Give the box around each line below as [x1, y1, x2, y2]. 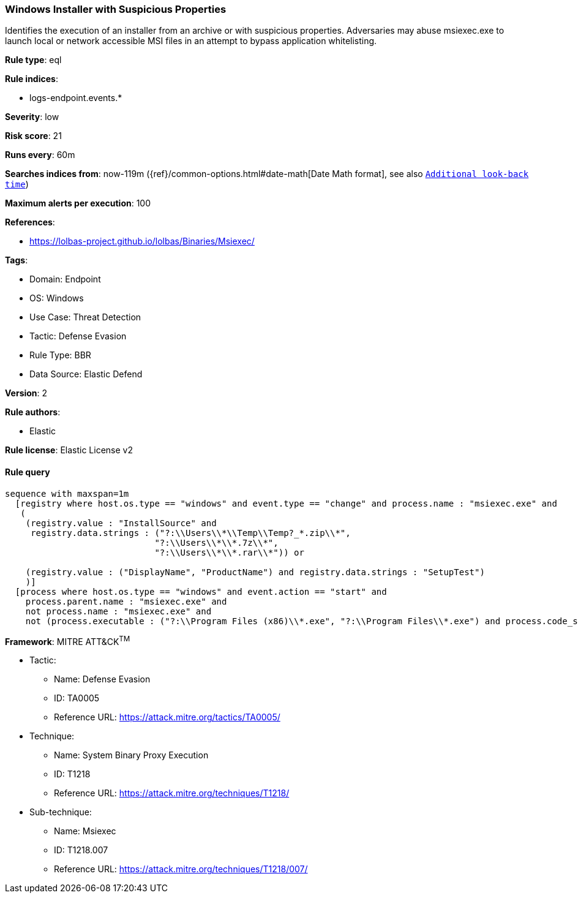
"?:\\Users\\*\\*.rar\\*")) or [154, 547, 304, 557]
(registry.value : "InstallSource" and [25, 518, 217, 528]
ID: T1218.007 [54, 845, 108, 856]
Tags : [5, 255, 28, 266]
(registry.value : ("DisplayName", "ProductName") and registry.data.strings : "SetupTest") [25, 567, 485, 577]
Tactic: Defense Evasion [29, 331, 127, 342]
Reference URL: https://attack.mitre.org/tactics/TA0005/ [54, 712, 280, 723]
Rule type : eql [5, 55, 62, 66]
